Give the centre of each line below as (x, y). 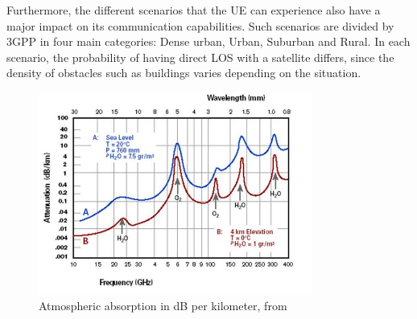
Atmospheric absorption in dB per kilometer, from (163, 306)
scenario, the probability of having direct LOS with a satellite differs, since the (200, 57)
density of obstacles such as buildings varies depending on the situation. (184, 73)
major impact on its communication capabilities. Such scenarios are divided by (200, 25)
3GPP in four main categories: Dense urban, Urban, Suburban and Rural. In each (208, 41)
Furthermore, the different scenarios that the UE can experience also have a (194, 10)
